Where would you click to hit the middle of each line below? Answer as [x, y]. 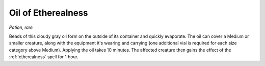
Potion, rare [21, 27]
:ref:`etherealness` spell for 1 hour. [44, 57]
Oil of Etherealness [49, 13]
